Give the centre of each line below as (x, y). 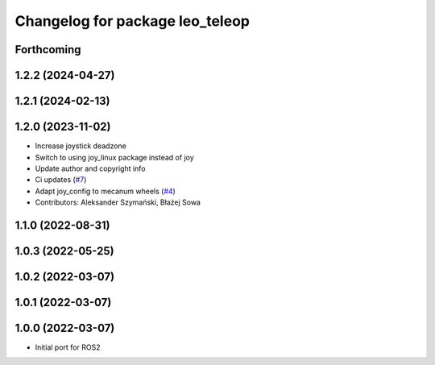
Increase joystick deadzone (81, 146)
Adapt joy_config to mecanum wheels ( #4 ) (106, 191)
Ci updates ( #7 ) (61, 180)
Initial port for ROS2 (68, 347)
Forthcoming (48, 50)
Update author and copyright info (90, 168)
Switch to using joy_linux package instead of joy (115, 157)
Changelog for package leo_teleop (132, 21)
